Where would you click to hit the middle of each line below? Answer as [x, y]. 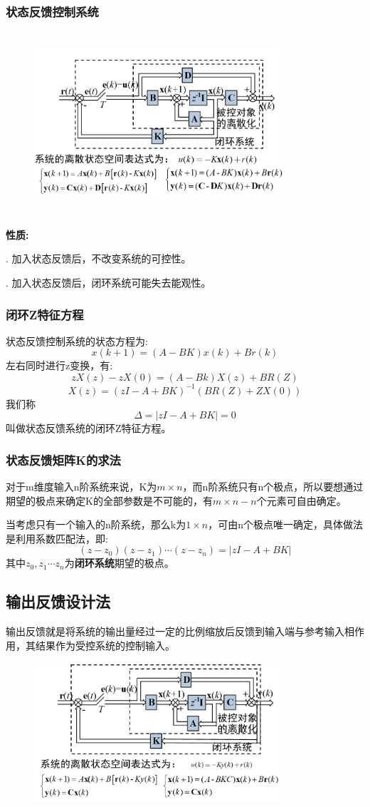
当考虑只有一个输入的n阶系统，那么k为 [96, 524]
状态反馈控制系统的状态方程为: [77, 340]
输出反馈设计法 [58, 601]
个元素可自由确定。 [301, 500]
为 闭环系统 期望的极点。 [119, 563]
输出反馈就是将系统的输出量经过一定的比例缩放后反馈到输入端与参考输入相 [180, 631]
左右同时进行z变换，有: [59, 365]
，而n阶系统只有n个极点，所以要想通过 [273, 486]
